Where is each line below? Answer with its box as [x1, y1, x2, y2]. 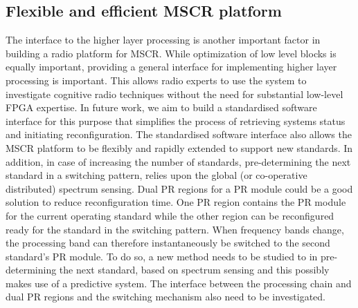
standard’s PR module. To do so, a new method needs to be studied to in [6, 249, 318, 263]
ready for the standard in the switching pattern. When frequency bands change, [6, 222, 344, 236]
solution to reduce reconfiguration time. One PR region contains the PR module [6, 195, 346, 209]
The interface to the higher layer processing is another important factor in [6, 32, 321, 47]
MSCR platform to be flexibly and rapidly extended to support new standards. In [6, 140, 353, 155]
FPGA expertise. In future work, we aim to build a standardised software [6, 100, 317, 115]
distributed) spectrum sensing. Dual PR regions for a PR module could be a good [6, 181, 353, 195]
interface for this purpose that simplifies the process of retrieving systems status [6, 113, 346, 128]
